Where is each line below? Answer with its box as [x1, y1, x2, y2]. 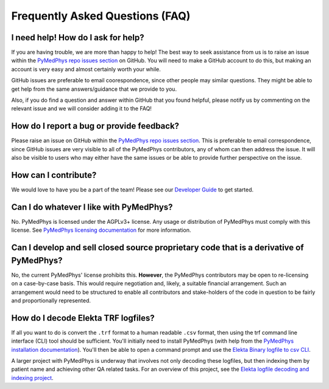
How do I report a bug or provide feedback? [11, 121, 180, 131]
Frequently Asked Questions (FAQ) [11, 9, 191, 23]
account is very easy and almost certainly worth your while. [11, 65, 161, 73]
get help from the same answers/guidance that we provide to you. [11, 85, 177, 93]
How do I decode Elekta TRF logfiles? [11, 313, 155, 323]
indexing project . [11, 374, 54, 381]
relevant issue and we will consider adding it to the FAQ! [11, 105, 152, 112]
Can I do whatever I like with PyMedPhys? [11, 202, 173, 212]
